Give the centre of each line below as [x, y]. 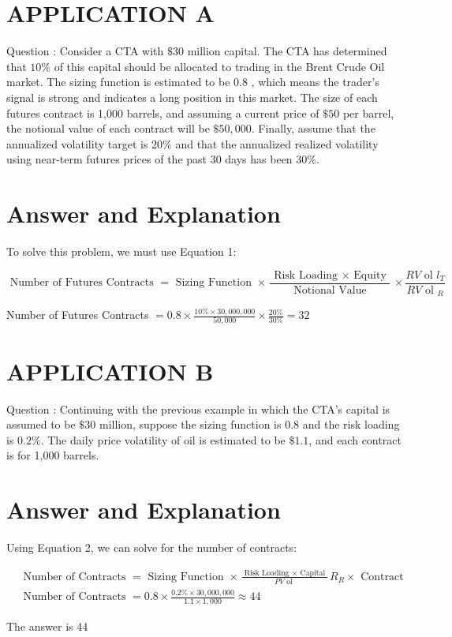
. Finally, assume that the [313, 128]
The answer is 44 [47, 626]
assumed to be [41, 424]
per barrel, [368, 112]
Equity [370, 275]
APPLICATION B [110, 371]
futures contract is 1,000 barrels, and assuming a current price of [163, 112]
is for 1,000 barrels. [53, 455]
